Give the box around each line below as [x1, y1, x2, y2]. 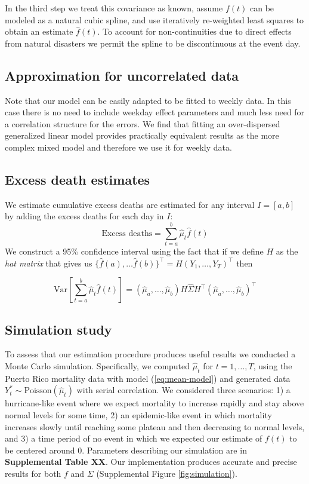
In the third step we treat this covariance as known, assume [5, 2, 223, 14]
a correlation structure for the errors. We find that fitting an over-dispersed [5, 117, 280, 130]
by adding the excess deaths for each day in [5, 210, 164, 222]
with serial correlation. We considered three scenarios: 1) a [76, 384, 291, 396]
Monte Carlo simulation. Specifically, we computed [5, 360, 190, 372]
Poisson [24, 387, 52, 396]
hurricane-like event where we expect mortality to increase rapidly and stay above [5, 397, 304, 409]
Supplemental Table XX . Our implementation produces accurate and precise [5, 455, 297, 468]
